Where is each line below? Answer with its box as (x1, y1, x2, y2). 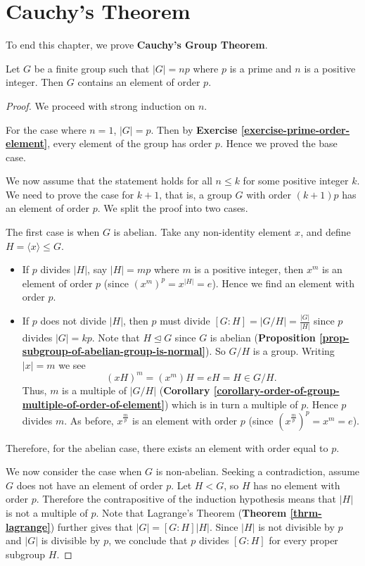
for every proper (269, 533, 338, 548)
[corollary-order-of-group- (213, 382, 340, 397)
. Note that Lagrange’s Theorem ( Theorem (96, 505, 287, 520)
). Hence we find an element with (212, 275, 354, 290)
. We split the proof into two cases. (97, 201, 248, 215)
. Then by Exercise (151, 122, 238, 137)
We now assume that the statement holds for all (6, 173, 212, 188)
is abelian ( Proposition (210, 329, 316, 344)
